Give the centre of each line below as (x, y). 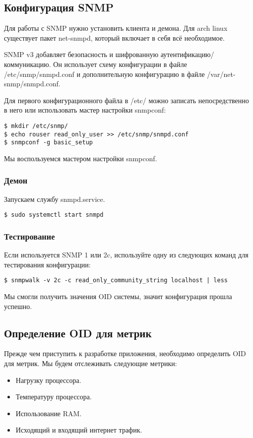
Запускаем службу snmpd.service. (55, 199)
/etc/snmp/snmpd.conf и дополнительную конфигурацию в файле (104, 74)
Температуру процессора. (54, 397)
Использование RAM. (49, 413)
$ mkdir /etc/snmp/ (36, 126)
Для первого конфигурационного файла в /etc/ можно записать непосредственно (126, 100)
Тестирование (30, 236)
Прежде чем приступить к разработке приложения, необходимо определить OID (125, 353)
